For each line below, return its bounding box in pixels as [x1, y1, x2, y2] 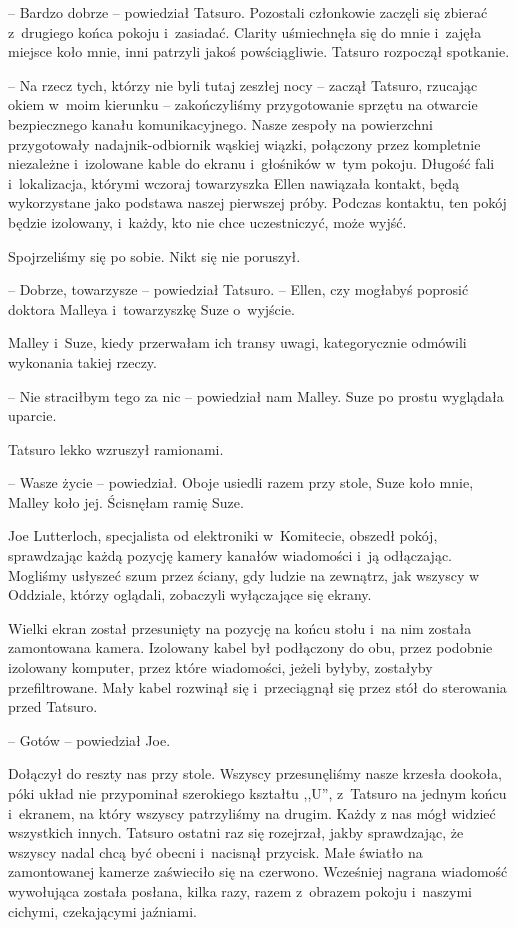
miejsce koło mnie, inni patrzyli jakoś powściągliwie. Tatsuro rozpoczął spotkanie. [8, 41, 510, 62]
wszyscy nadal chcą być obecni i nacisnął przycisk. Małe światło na [8, 841, 423, 862]
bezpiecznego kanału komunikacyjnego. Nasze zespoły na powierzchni [8, 113, 433, 134]
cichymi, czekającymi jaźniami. [8, 900, 197, 921]
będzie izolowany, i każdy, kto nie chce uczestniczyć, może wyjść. [8, 211, 407, 232]
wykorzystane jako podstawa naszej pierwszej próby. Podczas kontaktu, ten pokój [8, 192, 507, 213]
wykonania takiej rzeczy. [8, 351, 157, 372]
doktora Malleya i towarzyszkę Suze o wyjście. [8, 298, 295, 319]
